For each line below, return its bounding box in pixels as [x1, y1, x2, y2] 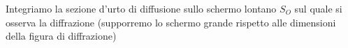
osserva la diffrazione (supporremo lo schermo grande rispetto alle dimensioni [6, 15, 336, 29]
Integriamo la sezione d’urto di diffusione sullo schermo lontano [6, 1, 277, 15]
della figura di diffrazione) [6, 29, 117, 43]
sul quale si [294, 1, 342, 15]
